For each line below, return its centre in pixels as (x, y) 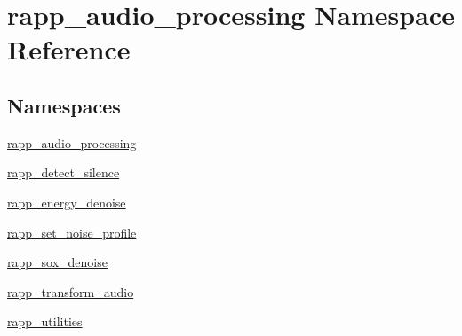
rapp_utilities (45, 321)
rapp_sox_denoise (57, 262)
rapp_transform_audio (71, 291)
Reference (69, 49)
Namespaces (64, 105)
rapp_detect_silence (64, 172)
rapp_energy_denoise (67, 202)
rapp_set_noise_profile (72, 232)
